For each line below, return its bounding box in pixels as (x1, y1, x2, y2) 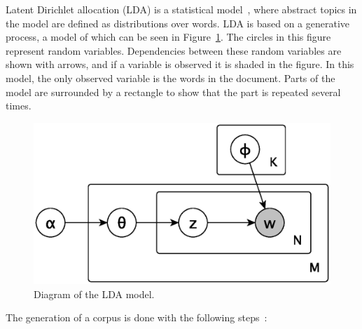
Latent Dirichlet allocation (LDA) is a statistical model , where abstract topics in (6, 2, 357, 16)
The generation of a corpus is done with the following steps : (6, 310, 267, 325)
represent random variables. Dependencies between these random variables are (6, 43, 342, 58)
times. (6, 98, 32, 113)
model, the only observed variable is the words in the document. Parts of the (6, 70, 335, 85)
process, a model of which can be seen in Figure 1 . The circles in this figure (6, 29, 331, 44)
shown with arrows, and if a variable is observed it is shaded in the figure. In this (6, 57, 354, 72)
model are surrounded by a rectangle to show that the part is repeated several (6, 84, 341, 99)
